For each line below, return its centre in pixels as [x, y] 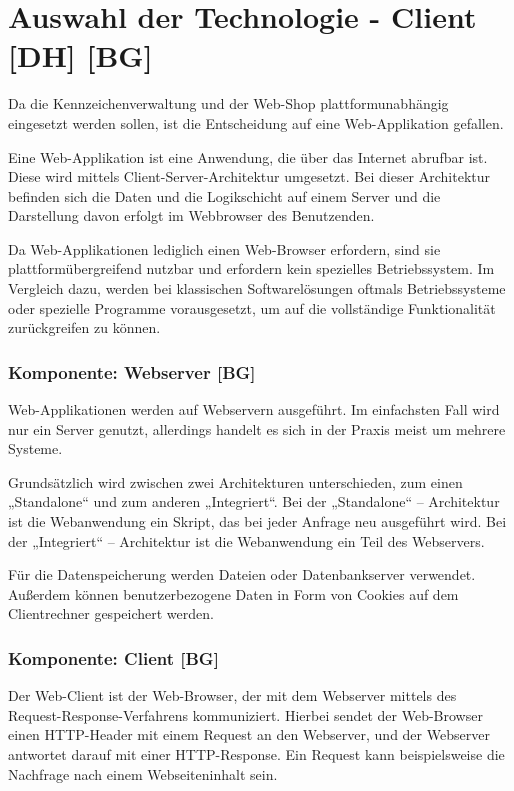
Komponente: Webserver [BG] [132, 371]
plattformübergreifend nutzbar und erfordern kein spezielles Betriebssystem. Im [251, 268]
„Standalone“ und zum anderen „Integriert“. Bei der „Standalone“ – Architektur [254, 501]
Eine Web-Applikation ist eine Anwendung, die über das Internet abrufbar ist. [248, 156]
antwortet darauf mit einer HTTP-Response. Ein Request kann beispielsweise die [256, 754]
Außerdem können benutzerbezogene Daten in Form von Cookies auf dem [233, 593]
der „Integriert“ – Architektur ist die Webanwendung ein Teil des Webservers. [246, 540]
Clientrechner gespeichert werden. [111, 613]
